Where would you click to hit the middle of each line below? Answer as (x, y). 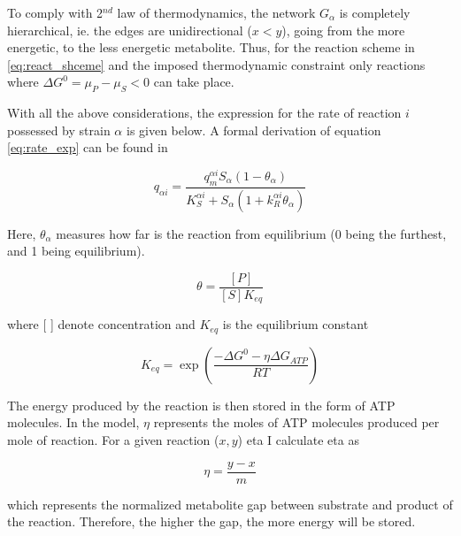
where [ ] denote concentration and (101, 324)
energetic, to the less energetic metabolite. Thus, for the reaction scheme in (211, 47)
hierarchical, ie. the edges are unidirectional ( (130, 30)
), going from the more (343, 30)
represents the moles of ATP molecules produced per (296, 422)
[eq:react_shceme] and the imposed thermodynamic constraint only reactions (216, 64)
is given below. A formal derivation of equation (254, 130)
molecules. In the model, (73, 422)
